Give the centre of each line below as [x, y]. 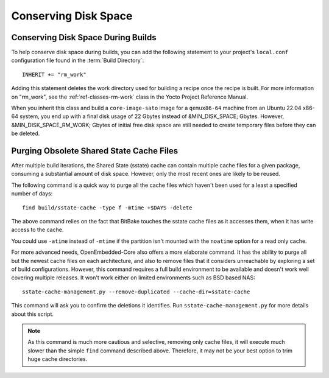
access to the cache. [37, 230]
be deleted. [26, 133]
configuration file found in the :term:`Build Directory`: [78, 60]
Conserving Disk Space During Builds [84, 37]
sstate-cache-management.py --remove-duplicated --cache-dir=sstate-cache [136, 292]
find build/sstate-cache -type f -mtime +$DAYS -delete [107, 208]
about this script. [33, 314]
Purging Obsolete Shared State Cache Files [95, 151]
